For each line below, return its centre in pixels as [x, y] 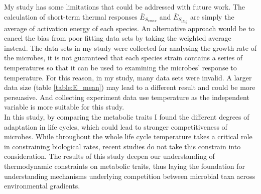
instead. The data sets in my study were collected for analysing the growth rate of [130, 47]
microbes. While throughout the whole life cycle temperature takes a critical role [128, 136]
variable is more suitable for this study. [64, 107]
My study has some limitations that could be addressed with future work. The [125, 7]
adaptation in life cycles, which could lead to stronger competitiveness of [116, 126]
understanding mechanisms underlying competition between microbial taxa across [130, 176]
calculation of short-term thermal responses [71, 16]
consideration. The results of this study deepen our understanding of [109, 156]
